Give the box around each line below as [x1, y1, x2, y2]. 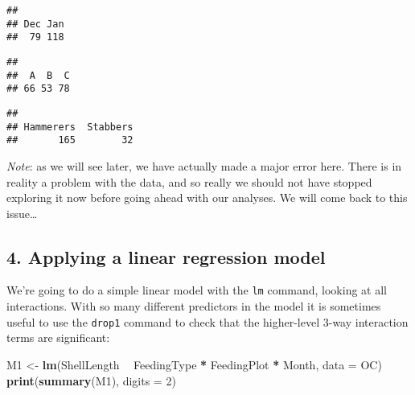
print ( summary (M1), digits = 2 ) [6, 372, 176, 389]
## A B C [6, 69, 70, 81]
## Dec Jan [6, 18, 64, 30]
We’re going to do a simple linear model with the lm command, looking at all [6, 282, 387, 298]
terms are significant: [6, 329, 110, 346]
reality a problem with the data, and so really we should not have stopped [6, 173, 372, 190]
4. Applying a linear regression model [6, 244, 326, 269]
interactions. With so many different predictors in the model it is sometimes [6, 298, 381, 315]
